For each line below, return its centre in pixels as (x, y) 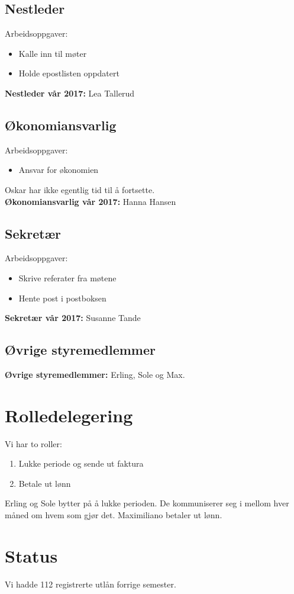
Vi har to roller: (33, 443)
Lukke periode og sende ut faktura (81, 463)
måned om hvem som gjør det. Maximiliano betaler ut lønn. (114, 515)
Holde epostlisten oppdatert (69, 73)
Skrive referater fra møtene (67, 277)
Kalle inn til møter (53, 53)
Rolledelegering (69, 415)
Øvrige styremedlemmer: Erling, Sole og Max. (95, 374)
